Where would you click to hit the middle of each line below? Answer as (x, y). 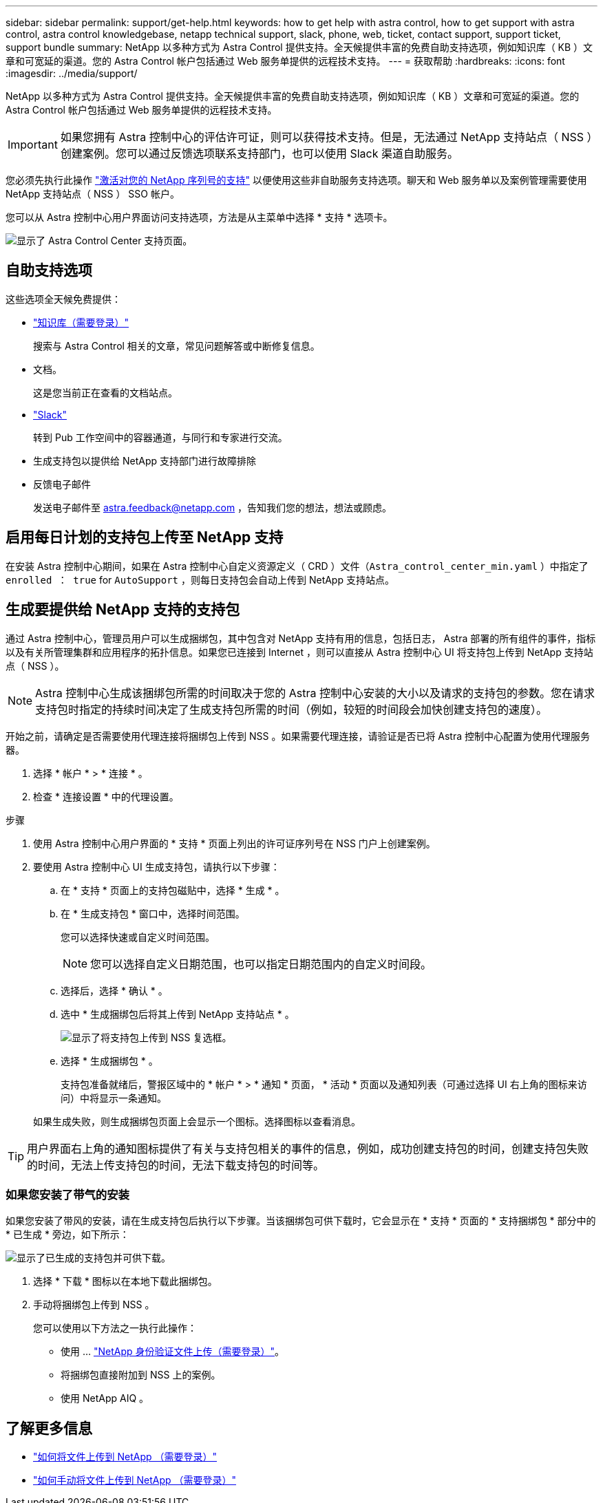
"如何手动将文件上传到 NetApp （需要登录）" (135, 1480)
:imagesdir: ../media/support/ (72, 73)
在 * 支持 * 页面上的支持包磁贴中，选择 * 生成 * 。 (173, 890)
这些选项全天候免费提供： (63, 299)
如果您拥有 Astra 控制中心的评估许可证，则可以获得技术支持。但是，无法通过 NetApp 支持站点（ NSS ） (326, 137)
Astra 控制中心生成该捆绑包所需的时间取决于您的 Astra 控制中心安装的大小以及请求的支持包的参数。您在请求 (315, 693)
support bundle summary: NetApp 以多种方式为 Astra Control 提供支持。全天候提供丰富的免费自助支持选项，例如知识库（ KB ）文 (299, 47)
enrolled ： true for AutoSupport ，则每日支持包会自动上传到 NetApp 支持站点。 (200, 579)
